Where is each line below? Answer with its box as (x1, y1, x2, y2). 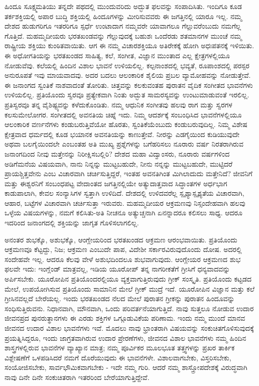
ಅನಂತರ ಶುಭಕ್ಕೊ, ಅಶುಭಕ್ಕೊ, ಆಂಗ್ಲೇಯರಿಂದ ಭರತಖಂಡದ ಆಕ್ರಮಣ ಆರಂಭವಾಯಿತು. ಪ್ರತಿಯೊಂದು (5, 234, 237, 244)
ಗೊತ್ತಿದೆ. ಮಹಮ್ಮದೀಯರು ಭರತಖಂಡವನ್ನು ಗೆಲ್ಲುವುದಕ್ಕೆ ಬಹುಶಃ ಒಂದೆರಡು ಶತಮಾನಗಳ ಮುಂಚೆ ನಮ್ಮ (5, 30, 242, 41)
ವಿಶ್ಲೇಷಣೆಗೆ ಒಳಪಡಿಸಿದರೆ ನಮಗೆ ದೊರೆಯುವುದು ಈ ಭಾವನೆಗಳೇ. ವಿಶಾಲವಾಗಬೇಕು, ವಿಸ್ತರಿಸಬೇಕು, (5, 352, 231, 362)
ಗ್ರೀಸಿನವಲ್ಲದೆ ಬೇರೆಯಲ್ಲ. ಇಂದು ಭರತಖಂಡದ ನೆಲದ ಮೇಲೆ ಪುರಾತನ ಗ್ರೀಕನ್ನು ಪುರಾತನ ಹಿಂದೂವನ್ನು (5, 293, 235, 304)
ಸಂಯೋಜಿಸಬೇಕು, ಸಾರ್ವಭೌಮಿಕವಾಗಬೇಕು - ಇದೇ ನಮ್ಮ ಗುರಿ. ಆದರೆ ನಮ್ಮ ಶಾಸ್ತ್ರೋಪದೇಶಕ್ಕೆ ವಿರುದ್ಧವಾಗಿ (5, 362, 247, 372)
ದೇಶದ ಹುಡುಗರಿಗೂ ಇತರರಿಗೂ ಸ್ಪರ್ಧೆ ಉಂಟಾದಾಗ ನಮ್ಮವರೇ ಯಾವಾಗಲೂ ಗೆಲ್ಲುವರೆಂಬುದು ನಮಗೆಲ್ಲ (5, 21, 241, 31)
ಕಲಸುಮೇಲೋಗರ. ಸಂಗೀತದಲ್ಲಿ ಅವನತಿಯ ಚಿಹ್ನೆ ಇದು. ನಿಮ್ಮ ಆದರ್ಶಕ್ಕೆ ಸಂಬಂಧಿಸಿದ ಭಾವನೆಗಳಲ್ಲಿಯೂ (5, 109, 242, 119)
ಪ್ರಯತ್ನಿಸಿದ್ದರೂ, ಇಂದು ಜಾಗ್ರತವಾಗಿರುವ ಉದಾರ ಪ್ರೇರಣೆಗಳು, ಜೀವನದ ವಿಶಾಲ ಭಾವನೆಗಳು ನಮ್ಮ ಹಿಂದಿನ (5, 332, 246, 343)
